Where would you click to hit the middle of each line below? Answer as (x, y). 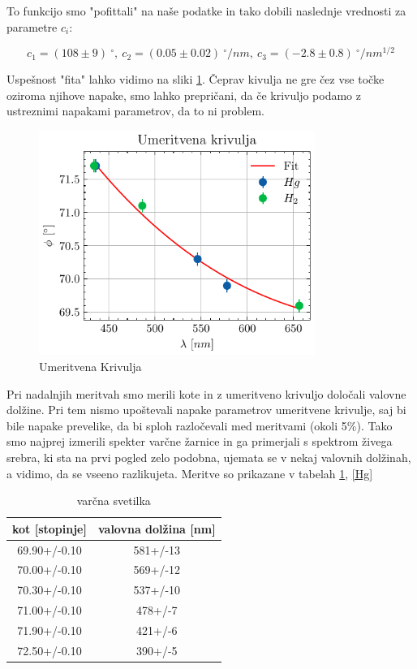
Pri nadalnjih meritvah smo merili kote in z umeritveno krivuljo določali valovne (206, 393)
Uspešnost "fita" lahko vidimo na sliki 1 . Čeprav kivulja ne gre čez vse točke (196, 79)
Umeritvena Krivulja (90, 367)
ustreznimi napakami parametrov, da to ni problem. (135, 111)
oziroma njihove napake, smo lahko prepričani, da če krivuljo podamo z (184, 95)
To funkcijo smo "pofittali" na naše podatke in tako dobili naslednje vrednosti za (206, 11)
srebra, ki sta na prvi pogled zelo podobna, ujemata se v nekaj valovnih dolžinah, (209, 457)
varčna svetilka (114, 501)
